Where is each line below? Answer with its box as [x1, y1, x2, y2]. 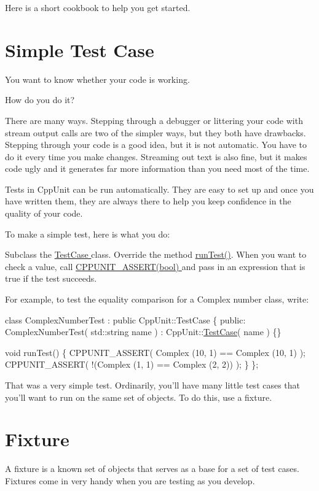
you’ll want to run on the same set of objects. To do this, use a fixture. [5, 390, 272, 403]
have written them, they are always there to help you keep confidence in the [5, 195, 291, 207]
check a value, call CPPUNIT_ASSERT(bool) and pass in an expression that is [5, 260, 305, 273]
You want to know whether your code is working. [5, 72, 190, 85]
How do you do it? [5, 93, 75, 106]
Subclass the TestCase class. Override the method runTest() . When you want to [5, 248, 307, 261]
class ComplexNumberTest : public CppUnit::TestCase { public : [5, 313, 246, 326]
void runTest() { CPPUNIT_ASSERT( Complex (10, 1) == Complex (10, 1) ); [5, 346, 305, 358]
